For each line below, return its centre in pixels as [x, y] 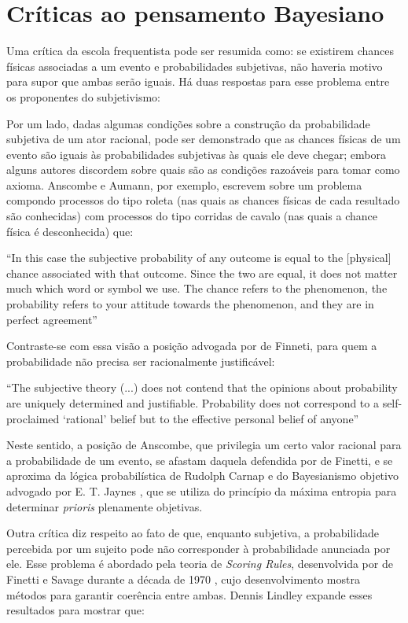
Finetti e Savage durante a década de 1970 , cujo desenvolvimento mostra [183, 579]
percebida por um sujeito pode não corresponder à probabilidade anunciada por [198, 548]
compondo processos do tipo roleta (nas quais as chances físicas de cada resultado [203, 200]
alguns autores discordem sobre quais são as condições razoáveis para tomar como [203, 170]
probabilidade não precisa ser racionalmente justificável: [141, 361]
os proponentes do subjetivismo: [83, 96]
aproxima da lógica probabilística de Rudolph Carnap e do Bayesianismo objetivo [202, 476]
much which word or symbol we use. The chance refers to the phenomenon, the [197, 288]
